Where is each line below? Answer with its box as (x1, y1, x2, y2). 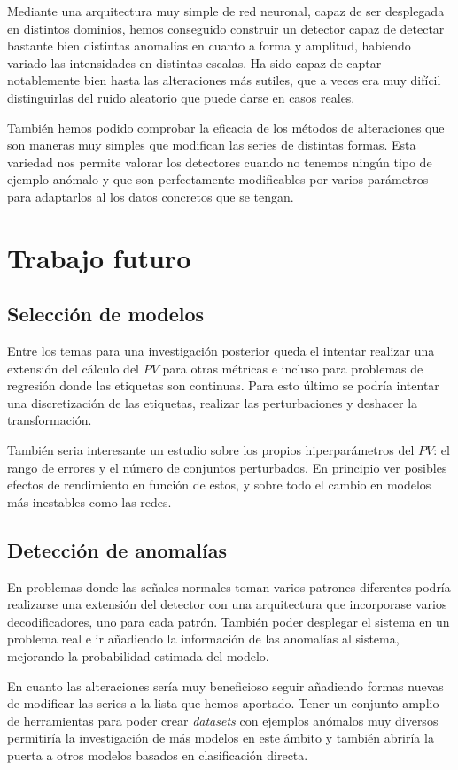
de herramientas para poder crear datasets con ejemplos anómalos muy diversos (7, 711, 439, 729)
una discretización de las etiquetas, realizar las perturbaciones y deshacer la (7, 393, 418, 412)
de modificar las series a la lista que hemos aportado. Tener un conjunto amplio (7, 694, 439, 712)
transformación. (7, 411, 92, 429)
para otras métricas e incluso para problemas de (162, 358, 423, 377)
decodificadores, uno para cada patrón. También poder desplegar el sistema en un (7, 612, 450, 630)
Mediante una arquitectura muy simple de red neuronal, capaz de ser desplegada (7, 2, 445, 19)
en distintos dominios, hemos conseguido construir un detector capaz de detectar (7, 19, 445, 37)
